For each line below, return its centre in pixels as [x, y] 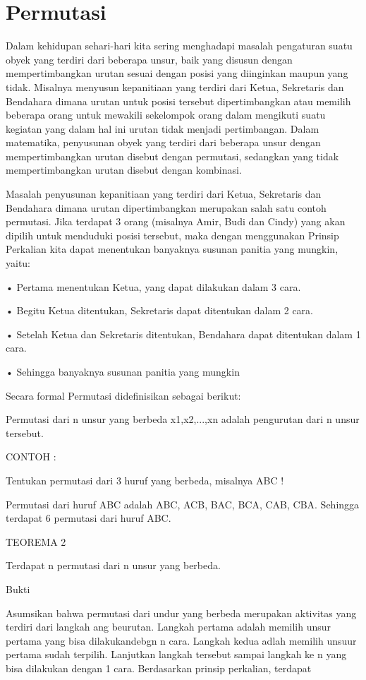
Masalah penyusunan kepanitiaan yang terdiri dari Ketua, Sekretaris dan [164, 194]
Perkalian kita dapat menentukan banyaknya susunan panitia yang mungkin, [172, 249]
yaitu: [18, 263]
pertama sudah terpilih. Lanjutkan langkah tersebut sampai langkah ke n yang [176, 654]
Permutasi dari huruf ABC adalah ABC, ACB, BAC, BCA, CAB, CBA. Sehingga [183, 504]
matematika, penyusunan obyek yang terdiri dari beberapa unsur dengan [163, 142]
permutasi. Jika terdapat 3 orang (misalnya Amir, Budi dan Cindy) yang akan [176, 221]
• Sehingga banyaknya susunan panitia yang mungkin [123, 371]
